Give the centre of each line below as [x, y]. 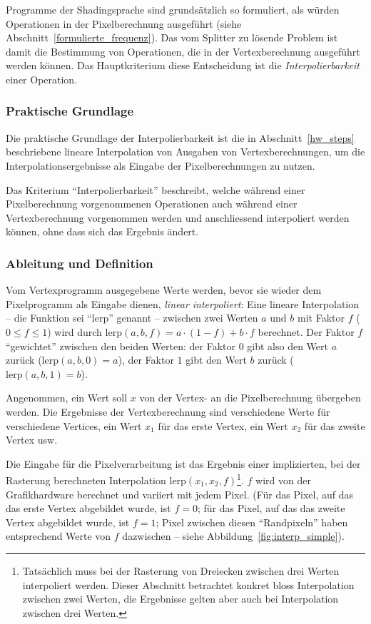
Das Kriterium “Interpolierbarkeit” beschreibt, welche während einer [156, 189]
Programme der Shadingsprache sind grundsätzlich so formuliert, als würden [173, 9]
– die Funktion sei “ [49, 318]
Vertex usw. [32, 440]
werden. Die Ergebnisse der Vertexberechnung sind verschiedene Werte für [168, 411]
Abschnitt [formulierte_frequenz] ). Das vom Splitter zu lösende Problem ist [172, 37]
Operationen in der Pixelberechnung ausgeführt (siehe [124, 23]
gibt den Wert [216, 360]
